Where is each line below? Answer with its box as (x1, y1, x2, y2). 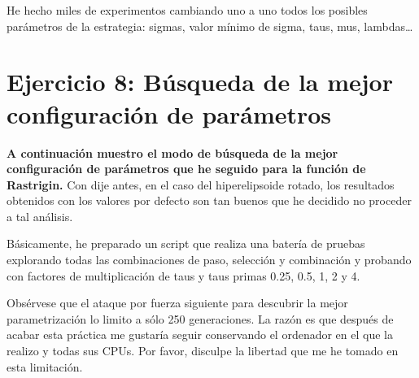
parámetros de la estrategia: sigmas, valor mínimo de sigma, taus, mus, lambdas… (7, 17, 413, 34)
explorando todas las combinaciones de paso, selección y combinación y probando (7, 251, 412, 268)
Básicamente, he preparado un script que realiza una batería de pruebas (7, 235, 365, 252)
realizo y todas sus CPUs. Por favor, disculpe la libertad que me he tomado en (7, 342, 399, 359)
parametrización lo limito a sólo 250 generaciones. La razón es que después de (7, 310, 394, 327)
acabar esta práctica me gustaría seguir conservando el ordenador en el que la (7, 326, 393, 343)
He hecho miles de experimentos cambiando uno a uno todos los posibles (7, 2, 368, 18)
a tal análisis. (7, 207, 73, 224)
